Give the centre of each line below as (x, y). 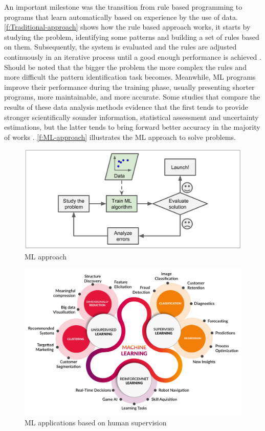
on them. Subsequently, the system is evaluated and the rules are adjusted (120, 47)
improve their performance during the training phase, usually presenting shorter (129, 87)
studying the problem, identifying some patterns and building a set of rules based (132, 37)
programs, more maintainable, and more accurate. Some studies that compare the (132, 97)
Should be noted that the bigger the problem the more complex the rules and (125, 67)
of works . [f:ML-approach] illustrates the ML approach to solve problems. (120, 137)
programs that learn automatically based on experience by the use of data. (121, 17)
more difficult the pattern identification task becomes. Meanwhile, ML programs (130, 77)
